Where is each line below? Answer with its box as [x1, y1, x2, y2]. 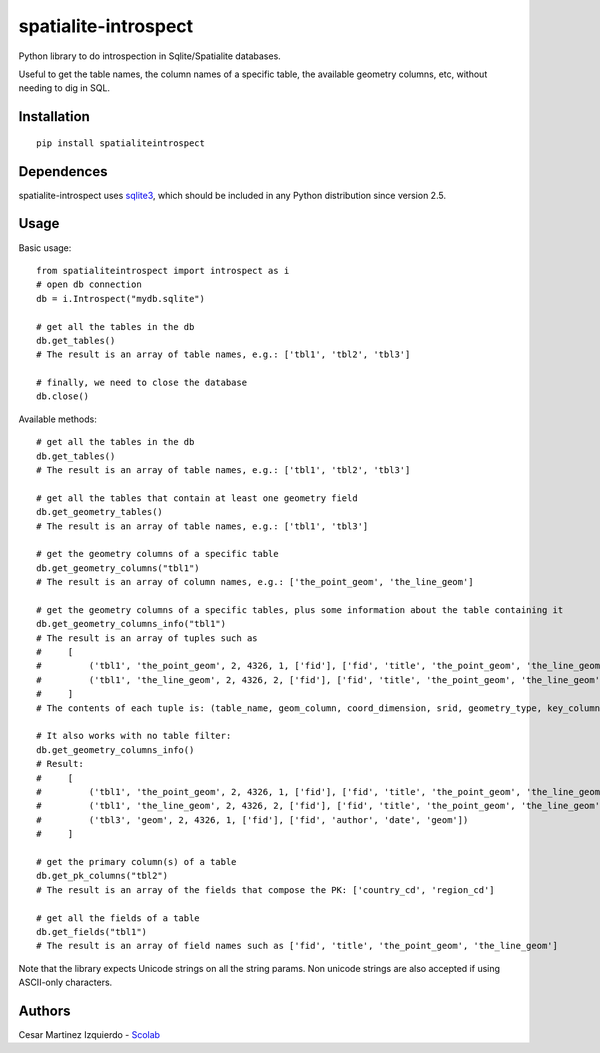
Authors [18, 1002, 71, 1019]
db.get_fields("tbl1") [36, 926, 148, 937]
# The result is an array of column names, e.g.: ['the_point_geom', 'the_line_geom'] [36, 576, 474, 588]
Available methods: [18, 413, 97, 425]
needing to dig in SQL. [18, 82, 110, 94]
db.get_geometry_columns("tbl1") [36, 562, 200, 574]
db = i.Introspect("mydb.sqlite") [36, 293, 205, 304]
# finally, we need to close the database [36, 377, 248, 389]
